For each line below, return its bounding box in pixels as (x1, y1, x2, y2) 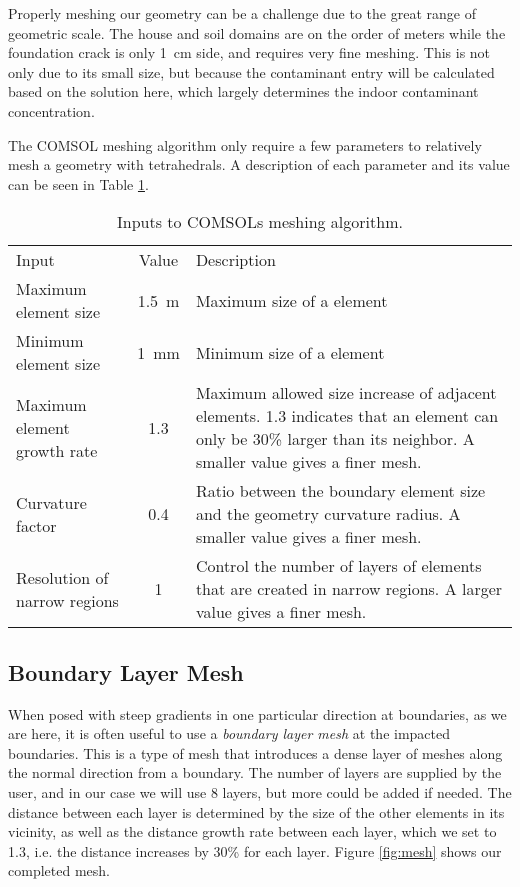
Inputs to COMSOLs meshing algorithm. (117, 210, 403, 234)
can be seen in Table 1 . (8, 173, 149, 194)
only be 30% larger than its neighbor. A (195, 427, 475, 451)
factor (16, 513, 57, 537)
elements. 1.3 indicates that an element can (195, 404, 499, 428)
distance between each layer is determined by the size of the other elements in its (8, 801, 505, 822)
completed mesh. (8, 860, 110, 881)
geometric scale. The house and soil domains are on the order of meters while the (8, 22, 506, 43)
